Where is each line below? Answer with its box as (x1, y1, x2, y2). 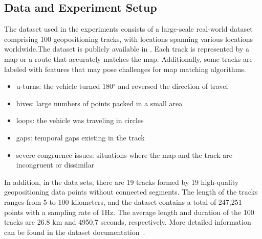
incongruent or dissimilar (16, 159, 95, 170)
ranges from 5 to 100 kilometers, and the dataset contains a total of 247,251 (4, 196, 242, 207)
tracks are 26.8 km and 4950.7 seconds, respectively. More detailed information (4, 217, 251, 227)
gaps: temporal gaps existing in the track (16, 132, 145, 142)
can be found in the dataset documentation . (4, 226, 145, 237)
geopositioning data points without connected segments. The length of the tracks (4, 186, 258, 197)
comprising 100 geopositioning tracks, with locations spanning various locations (4, 33, 253, 44)
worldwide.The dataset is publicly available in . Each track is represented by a (4, 43, 249, 54)
